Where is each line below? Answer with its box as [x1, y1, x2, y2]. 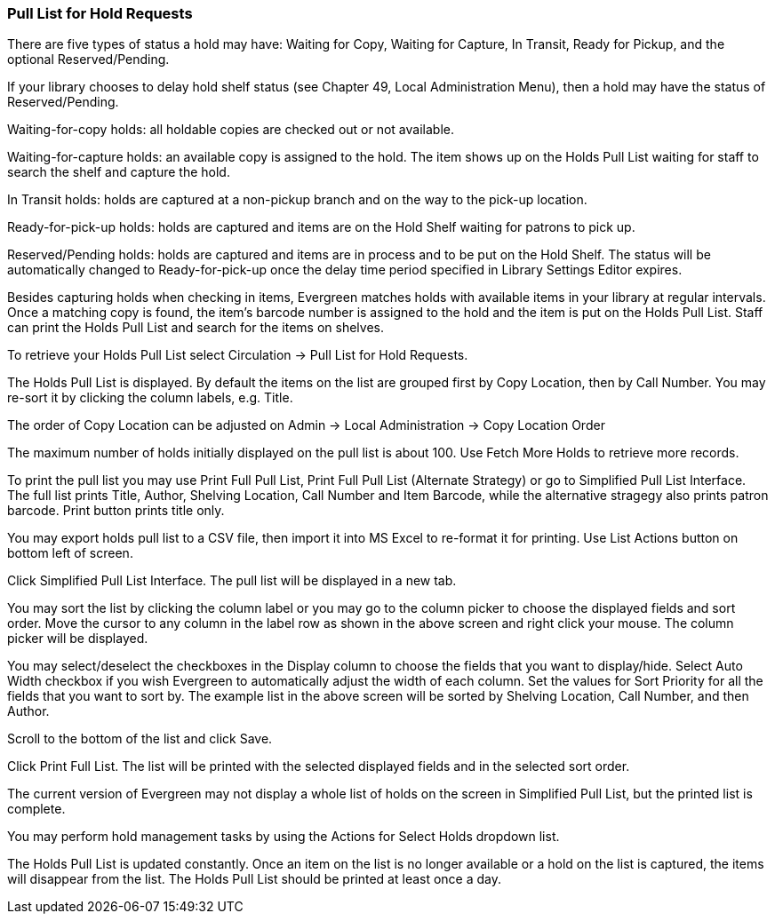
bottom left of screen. [7, 545, 133, 561]
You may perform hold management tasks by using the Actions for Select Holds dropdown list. [7, 829, 560, 845]
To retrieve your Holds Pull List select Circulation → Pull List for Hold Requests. [7, 347, 468, 363]
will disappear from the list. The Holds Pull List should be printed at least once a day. [7, 871, 502, 887]
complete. [7, 801, 66, 817]
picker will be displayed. [7, 631, 148, 647]
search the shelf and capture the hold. [7, 164, 230, 180]
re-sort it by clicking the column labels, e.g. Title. [7, 390, 293, 406]
